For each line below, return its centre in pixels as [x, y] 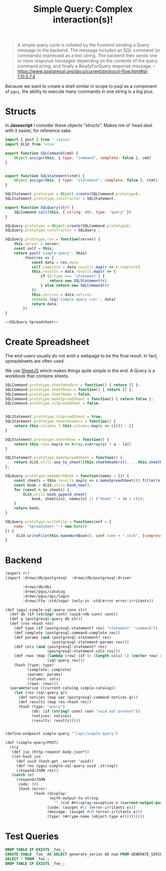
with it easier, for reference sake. [39, 131]
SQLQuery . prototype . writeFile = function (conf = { [58, 522]
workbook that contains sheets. [37, 376]
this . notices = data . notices [62, 295]
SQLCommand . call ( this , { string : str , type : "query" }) [73, 212]
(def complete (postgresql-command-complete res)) [67, 633]
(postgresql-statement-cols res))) [84, 651]
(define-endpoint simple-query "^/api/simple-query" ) [62, 734]
